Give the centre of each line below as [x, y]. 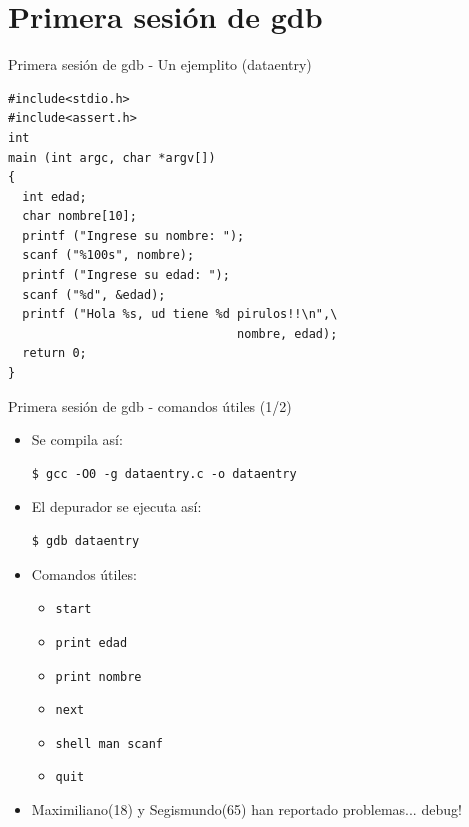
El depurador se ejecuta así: [116, 506]
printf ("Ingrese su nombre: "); [133, 235]
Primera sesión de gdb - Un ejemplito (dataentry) [160, 64]
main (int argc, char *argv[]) [112, 157]
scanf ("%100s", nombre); [108, 255]
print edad [91, 642]
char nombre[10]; [79, 216]
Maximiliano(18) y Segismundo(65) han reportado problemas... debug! [246, 809]
